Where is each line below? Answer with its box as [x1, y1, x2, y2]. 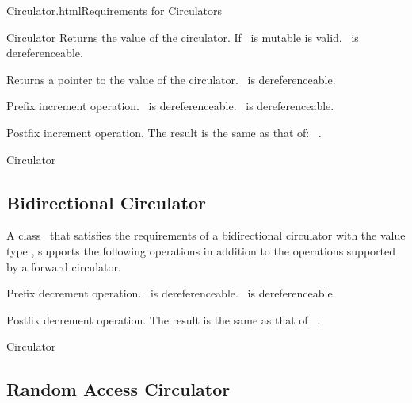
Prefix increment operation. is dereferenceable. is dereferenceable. [6, 98, 334, 114]
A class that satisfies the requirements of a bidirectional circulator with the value [6, 227, 406, 244]
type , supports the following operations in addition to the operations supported [6, 242, 396, 259]
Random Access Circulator [6, 377, 231, 401]
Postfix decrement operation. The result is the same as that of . [6, 311, 321, 328]
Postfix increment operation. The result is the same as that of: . [6, 124, 322, 140]
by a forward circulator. [6, 258, 121, 274]
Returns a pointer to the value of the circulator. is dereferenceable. [6, 71, 336, 87]
